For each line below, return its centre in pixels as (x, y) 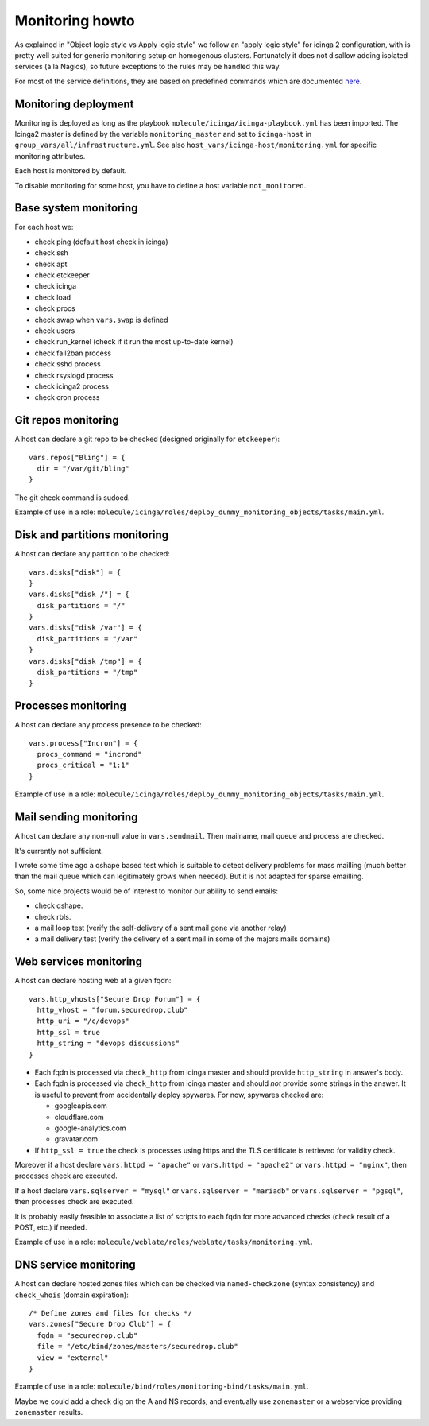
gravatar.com (76, 1139)
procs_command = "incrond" (89, 754)
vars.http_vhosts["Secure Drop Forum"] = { (115, 999)
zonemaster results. (49, 1412)
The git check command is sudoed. (72, 498)
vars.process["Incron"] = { (83, 743)
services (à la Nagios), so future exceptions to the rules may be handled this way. (148, 67)
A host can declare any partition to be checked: (92, 554)
